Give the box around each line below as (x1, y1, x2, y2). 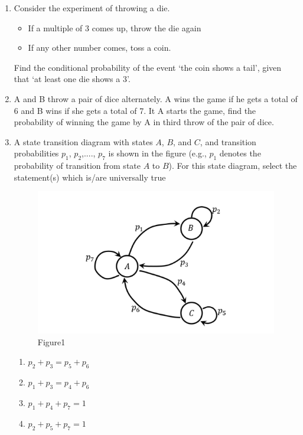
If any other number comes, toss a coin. (28, 41, 171, 54)
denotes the (219, 147, 261, 159)
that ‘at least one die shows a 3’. (14, 73, 131, 85)
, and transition (200, 135, 256, 148)
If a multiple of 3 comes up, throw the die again (28, 21, 201, 34)
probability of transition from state (14, 159, 141, 172)
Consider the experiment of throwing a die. (14, 2, 170, 14)
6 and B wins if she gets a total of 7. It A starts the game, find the (14, 104, 256, 116)
